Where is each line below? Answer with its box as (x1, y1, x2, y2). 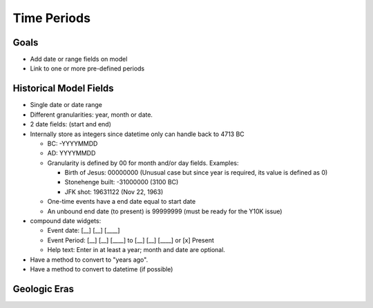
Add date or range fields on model (30, 55, 128, 64)
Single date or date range (30, 101, 103, 109)
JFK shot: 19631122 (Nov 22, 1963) (64, 187, 164, 196)
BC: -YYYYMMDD (47, 139, 98, 148)
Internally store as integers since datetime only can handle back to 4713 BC (30, 130, 245, 138)
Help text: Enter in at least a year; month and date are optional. (47, 246, 226, 254)
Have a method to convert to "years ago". (30, 256, 149, 264)
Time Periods (12, 10, 91, 26)
